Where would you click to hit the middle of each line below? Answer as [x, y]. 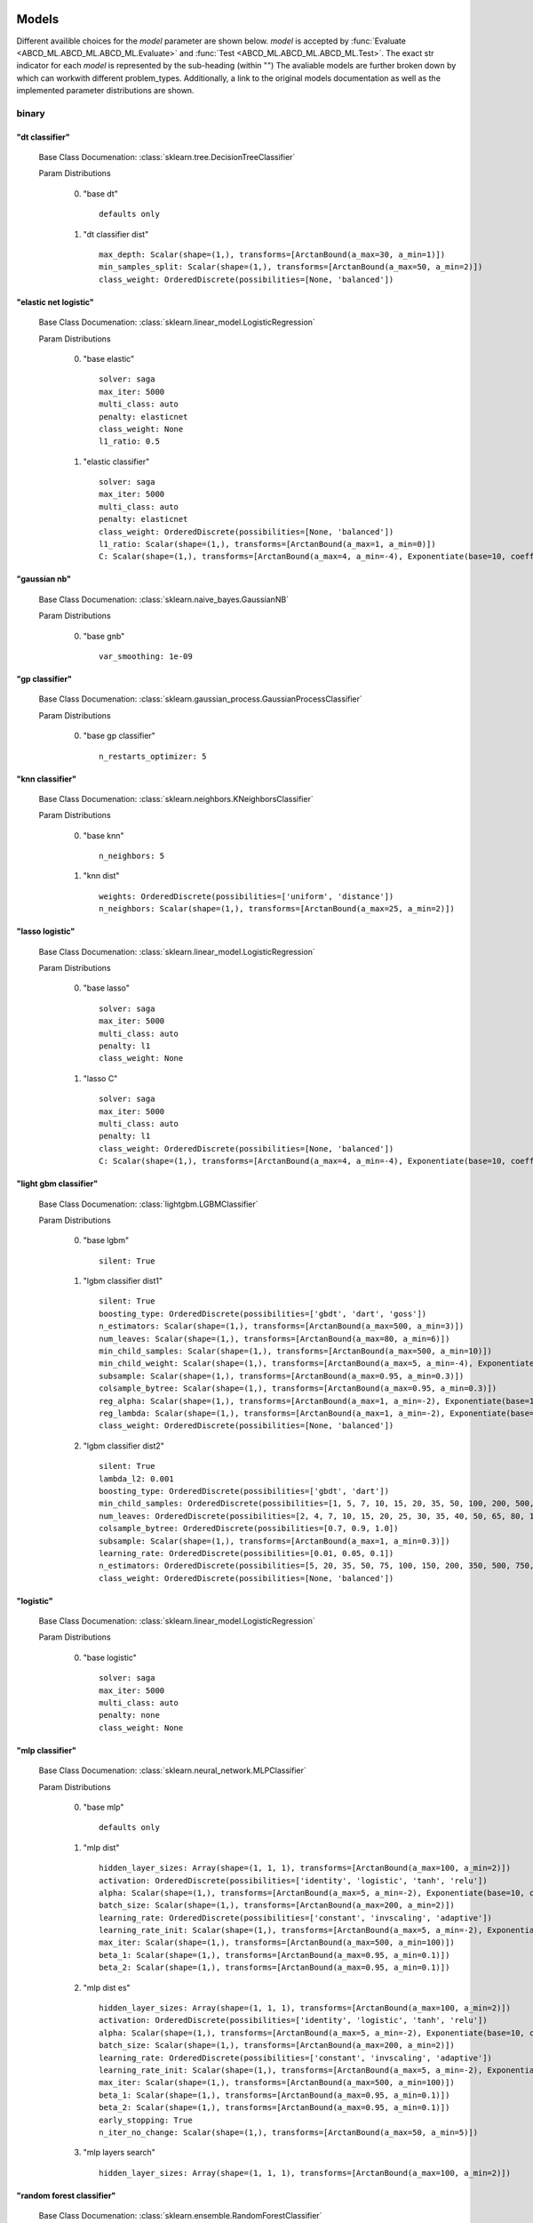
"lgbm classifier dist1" [123, 1281]
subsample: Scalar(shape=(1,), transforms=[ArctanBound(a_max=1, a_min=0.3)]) [274, 1541]
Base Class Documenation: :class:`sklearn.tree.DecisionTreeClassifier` [167, 157]
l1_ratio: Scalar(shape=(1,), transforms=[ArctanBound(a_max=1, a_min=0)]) [267, 544]
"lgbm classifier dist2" [123, 1446]
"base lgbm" [106, 1240]
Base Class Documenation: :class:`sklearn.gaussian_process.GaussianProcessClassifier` [201, 699]
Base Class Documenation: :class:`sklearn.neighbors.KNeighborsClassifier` [176, 799]
